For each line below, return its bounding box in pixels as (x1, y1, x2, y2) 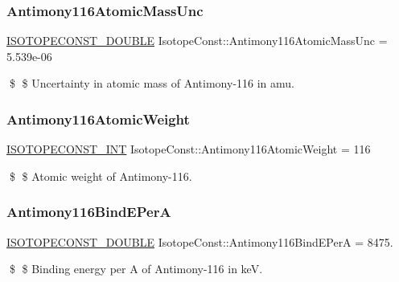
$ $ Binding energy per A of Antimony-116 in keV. (9, 260, 263, 277)
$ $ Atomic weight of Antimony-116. (9, 167, 192, 184)
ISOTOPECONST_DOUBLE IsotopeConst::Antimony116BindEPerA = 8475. (6, 233, 393, 250)
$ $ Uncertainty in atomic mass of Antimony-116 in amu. (9, 75, 295, 92)
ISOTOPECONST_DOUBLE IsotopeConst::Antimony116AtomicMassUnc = (6, 32, 388, 49)
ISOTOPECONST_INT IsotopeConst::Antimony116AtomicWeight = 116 (6, 141, 371, 157)
